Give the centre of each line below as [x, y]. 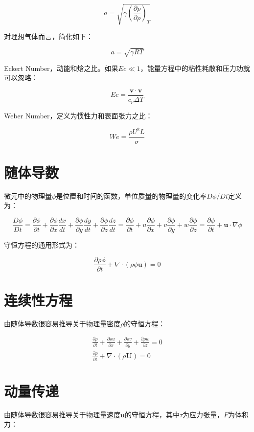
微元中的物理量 [28, 195]
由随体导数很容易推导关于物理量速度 [62, 414]
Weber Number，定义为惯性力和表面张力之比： [78, 116]
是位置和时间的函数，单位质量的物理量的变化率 [131, 195]
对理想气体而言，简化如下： [48, 36]
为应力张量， [203, 414]
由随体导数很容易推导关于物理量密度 [62, 323]
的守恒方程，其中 [152, 414]
